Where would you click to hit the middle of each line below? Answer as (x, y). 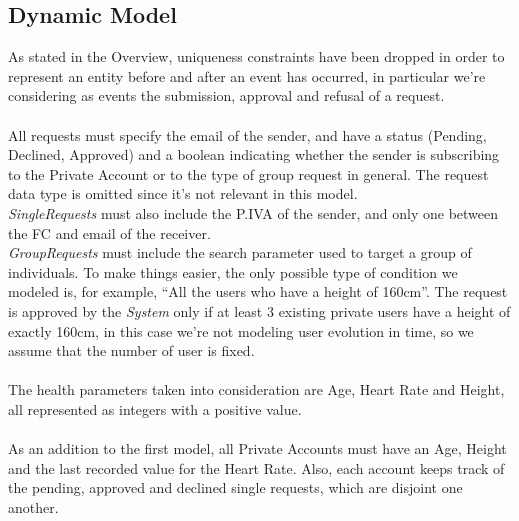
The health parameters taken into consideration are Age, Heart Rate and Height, (256, 389)
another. (33, 506)
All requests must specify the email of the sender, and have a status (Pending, (247, 134)
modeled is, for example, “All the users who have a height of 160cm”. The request (258, 291)
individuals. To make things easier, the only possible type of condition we (233, 271)
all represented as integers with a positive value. (155, 408)
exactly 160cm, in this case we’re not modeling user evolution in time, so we (241, 330)
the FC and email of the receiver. (109, 232)
